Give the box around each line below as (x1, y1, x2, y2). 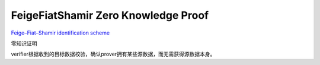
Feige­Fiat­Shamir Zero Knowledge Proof (11, 9, 209, 22)
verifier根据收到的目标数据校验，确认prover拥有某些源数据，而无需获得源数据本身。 (11, 50, 216, 58)
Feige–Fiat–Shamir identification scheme (11, 29, 110, 36)
